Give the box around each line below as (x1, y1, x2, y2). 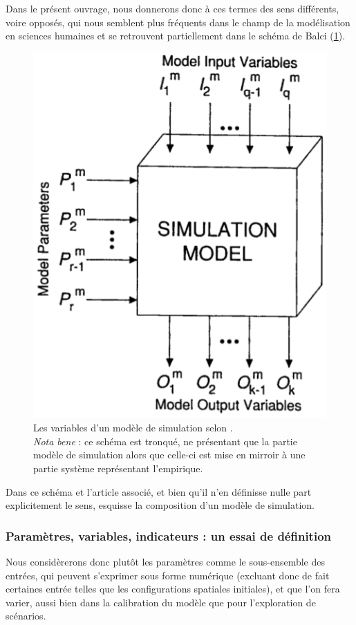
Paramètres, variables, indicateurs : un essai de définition (6, 527, 332, 544)
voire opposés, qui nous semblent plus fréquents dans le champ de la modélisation (6, 15, 350, 29)
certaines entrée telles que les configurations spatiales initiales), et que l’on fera (6, 581, 340, 596)
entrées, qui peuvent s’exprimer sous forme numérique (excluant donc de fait (6, 568, 330, 582)
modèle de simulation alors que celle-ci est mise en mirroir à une (33, 447, 306, 462)
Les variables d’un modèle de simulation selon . (33, 420, 233, 435)
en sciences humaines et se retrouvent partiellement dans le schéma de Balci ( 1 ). (6, 28, 346, 43)
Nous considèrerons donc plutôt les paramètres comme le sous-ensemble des (6, 554, 325, 568)
